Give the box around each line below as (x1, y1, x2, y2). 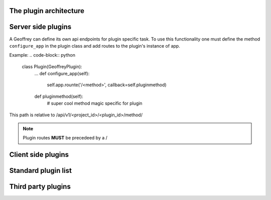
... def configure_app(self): (34, 71, 90, 77)
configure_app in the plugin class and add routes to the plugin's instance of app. (9, 43, 180, 49)
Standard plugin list (9, 166, 72, 175)
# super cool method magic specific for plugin (47, 100, 143, 106)
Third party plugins (9, 182, 71, 191)
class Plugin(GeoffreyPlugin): (22, 63, 82, 70)
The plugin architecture (9, 7, 85, 15)
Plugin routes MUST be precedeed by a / (23, 135, 108, 141)
